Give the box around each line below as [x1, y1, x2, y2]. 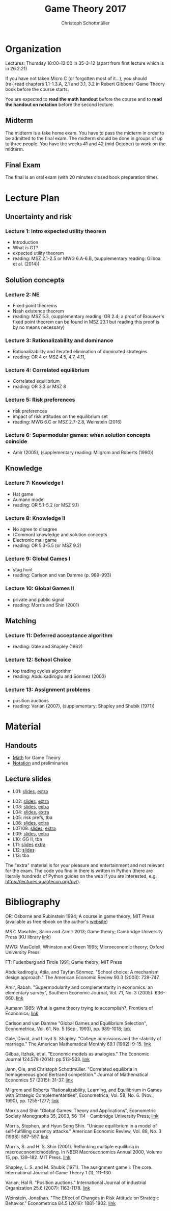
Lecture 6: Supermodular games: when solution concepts [5, 431, 151, 438]
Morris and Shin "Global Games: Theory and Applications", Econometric [5, 1107, 156, 1114]
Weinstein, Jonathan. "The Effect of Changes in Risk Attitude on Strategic [5, 1195, 159, 1201]
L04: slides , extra [12, 809, 49, 815]
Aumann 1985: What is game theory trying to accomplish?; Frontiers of [5, 1005, 154, 1011]
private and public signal [12, 596, 65, 602]
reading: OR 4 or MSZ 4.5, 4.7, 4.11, [12, 354, 86, 360]
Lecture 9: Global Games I [5, 555, 70, 562]
